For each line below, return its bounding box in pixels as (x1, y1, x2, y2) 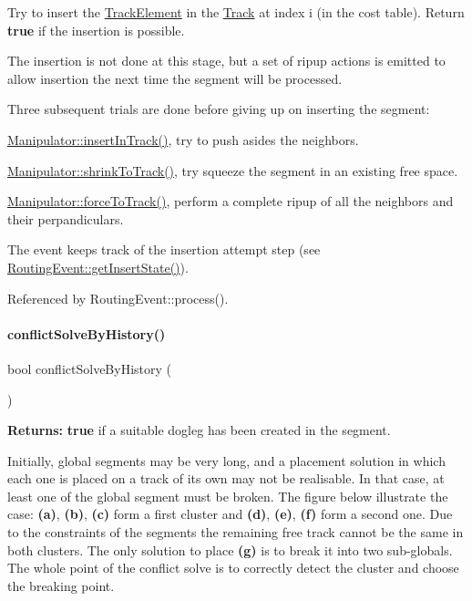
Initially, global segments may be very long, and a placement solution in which (7, 451, 446, 470)
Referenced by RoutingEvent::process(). (7, 288, 229, 307)
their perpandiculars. (7, 209, 124, 228)
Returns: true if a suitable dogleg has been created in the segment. (7, 420, 391, 440)
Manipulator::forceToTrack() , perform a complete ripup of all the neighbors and (7, 192, 454, 211)
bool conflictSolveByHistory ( (7, 358, 171, 378)
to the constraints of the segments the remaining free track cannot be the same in (7, 523, 464, 542)
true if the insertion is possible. (7, 20, 185, 39)
